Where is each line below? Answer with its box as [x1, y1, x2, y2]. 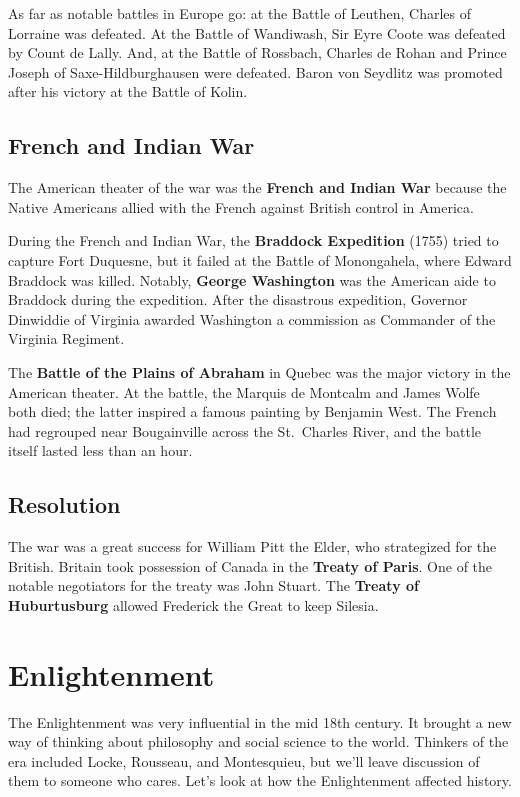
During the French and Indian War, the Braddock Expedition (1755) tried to [8, 230, 499, 251]
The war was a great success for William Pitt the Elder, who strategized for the [8, 536, 497, 557]
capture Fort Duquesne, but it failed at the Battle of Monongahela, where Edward [8, 249, 512, 270]
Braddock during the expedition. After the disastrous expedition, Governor [8, 289, 468, 310]
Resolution [8, 489, 121, 520]
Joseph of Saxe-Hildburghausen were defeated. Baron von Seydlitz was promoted [8, 61, 503, 82]
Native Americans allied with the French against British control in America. [8, 196, 474, 217]
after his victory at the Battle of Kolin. [8, 81, 248, 102]
